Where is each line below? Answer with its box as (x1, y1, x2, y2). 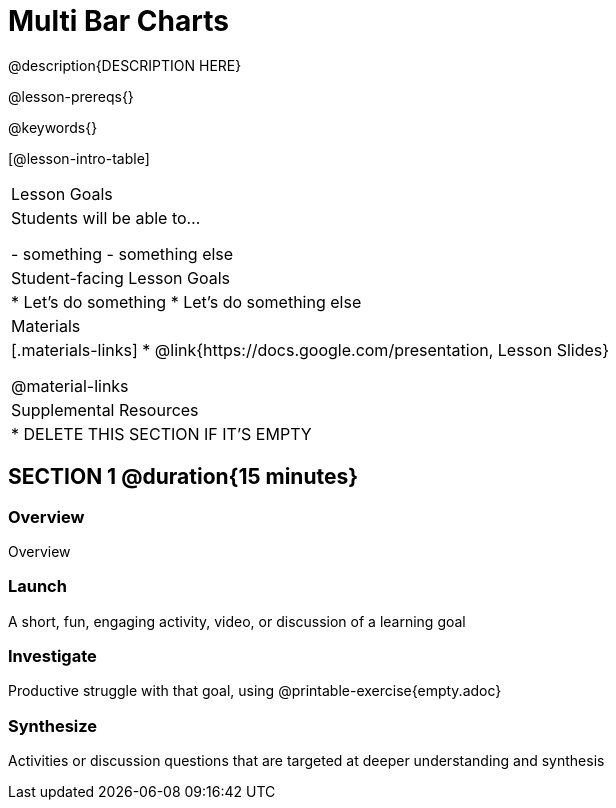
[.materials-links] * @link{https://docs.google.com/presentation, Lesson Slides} (11, 339, 610, 360)
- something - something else (11, 243, 234, 264)
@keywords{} (8, 118, 98, 136)
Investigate (8, 646, 97, 667)
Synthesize (8, 715, 98, 736)
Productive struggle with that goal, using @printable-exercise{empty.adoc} (8, 682, 502, 700)
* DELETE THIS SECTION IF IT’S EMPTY (11, 423, 312, 444)
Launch (8, 576, 67, 597)
